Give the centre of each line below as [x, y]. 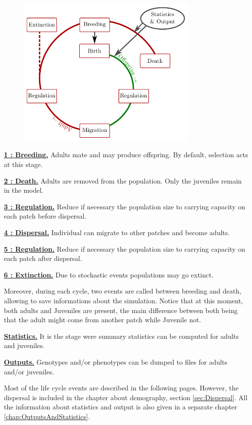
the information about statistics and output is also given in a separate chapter [121, 407]
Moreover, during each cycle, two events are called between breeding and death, [123, 291]
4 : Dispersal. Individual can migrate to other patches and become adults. [117, 232]
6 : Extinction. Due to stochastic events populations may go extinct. [109, 274]
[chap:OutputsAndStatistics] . [47, 416]
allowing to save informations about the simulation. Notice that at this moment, [124, 301]
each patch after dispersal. [43, 258]
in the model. [24, 190]
